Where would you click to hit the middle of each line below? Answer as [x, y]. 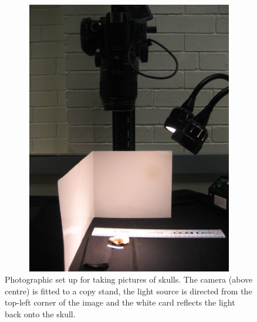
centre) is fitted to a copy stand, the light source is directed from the [128, 291]
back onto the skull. [40, 313]
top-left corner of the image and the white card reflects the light [120, 302]
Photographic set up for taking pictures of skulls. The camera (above [129, 279]
